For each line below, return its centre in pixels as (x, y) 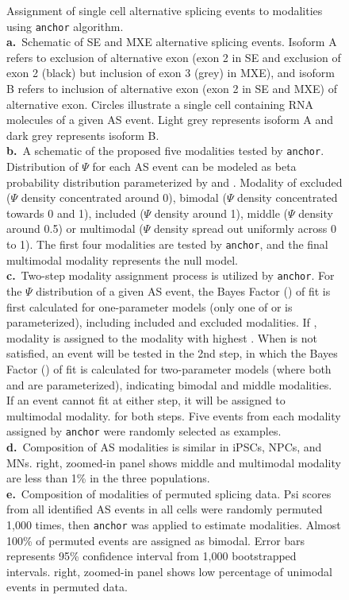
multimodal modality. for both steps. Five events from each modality (174, 415)
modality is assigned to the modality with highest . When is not (162, 337)
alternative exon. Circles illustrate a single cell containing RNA (160, 104)
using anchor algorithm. (65, 26)
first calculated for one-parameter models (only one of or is (150, 306)
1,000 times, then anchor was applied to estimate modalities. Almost (174, 524)
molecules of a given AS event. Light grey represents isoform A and (170, 120)
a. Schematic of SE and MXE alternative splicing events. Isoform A (172, 42)
